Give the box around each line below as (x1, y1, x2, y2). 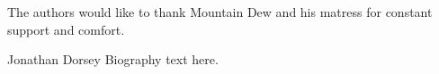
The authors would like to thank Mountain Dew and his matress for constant (7, 3, 433, 21)
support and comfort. (7, 20, 125, 38)
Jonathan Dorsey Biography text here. (7, 50, 219, 69)
